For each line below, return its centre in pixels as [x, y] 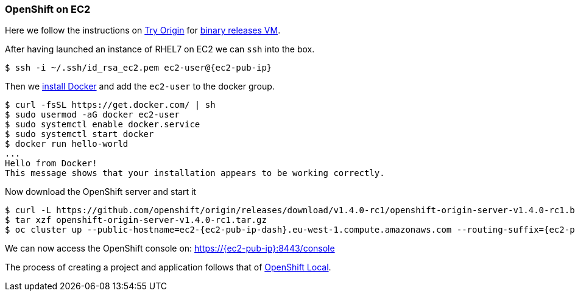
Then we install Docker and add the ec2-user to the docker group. [140, 86]
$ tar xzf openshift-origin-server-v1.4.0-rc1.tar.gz [136, 220]
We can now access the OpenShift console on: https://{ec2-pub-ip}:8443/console [170, 248]
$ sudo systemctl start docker [79, 134]
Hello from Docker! [51, 164]
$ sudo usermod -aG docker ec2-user [92, 115]
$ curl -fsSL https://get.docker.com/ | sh [110, 105]
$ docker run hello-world [67, 144]
